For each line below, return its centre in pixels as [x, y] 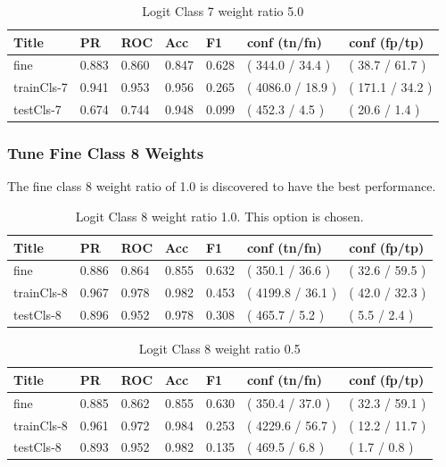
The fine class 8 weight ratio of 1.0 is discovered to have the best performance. [222, 186]
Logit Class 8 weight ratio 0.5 [219, 349]
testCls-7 [37, 109]
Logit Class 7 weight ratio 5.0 [223, 11]
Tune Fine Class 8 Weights [106, 153]
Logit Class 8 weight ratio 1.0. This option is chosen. [219, 217]
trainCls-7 [41, 87]
